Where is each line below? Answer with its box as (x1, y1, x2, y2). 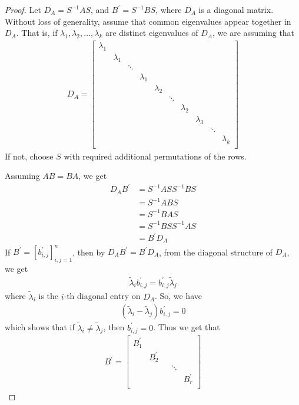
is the (38, 290, 59, 302)
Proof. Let (5, 4, 41, 15)
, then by (72, 245, 105, 257)
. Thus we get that (153, 321, 220, 333)
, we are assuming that (212, 26, 295, 39)
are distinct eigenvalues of (105, 26, 198, 39)
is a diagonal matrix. (198, 4, 274, 15)
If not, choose (5, 150, 54, 162)
